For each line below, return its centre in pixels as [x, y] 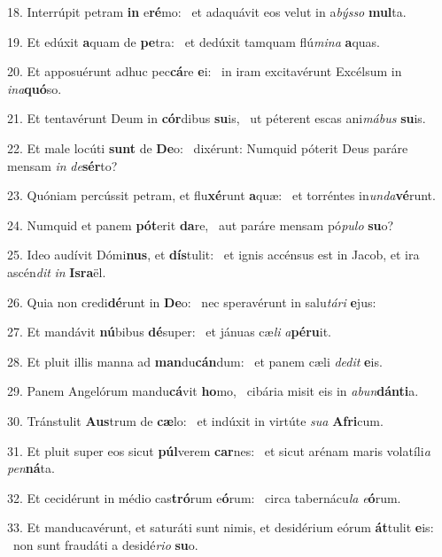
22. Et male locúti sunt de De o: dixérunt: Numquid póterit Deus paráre [208, 147]
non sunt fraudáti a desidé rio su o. [105, 544]
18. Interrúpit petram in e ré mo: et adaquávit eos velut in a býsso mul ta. [207, 12]
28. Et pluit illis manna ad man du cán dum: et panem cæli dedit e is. [195, 361]
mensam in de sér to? [62, 165]
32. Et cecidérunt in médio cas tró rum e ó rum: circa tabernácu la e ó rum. [204, 497]
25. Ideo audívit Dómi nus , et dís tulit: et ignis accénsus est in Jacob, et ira [213, 255]
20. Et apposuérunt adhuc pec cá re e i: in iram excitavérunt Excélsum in [205, 71]
